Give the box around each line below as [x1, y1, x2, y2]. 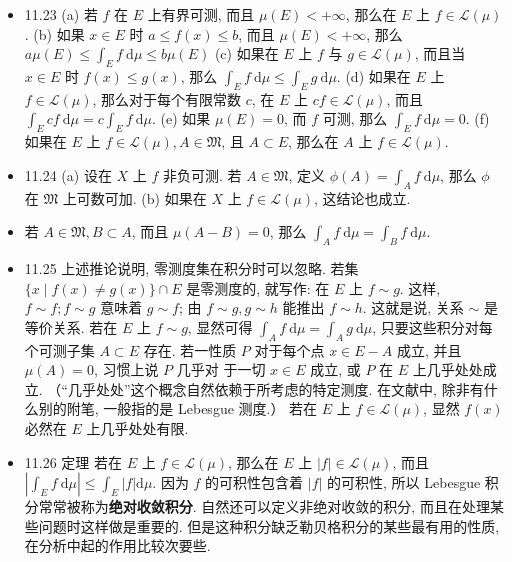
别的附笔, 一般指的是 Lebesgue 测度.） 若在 [38, 398, 318, 419]
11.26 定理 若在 [24, 451, 123, 472]
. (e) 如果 [151, 108, 211, 129]
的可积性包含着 [205, 472, 304, 493]
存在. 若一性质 [143, 339, 237, 360]
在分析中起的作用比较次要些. [24, 535, 211, 556]
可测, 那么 [322, 108, 388, 129]
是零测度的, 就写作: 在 [186, 277, 330, 298]
